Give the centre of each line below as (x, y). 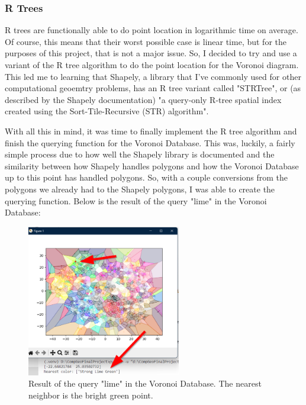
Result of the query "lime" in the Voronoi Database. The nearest (145, 383)
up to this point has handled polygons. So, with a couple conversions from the (146, 177)
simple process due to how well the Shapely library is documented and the (140, 154)
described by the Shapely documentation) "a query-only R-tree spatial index (143, 99)
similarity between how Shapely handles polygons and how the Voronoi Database (152, 165)
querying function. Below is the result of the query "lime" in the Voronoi (136, 200)
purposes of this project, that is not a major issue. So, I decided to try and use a (151, 53)
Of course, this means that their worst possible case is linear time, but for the (146, 41)
